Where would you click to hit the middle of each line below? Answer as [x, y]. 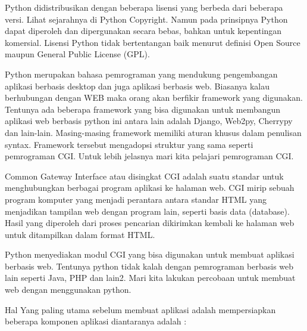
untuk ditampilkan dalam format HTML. [80, 234]
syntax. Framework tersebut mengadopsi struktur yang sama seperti [129, 144]
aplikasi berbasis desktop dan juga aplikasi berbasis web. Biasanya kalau [137, 86]
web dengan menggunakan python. [68, 290]
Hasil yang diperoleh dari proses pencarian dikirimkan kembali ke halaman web [150, 223]
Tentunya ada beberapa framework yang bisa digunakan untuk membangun [143, 109]
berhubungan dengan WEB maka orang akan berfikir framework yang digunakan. [154, 98]
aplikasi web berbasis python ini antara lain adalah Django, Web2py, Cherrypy [149, 121]
